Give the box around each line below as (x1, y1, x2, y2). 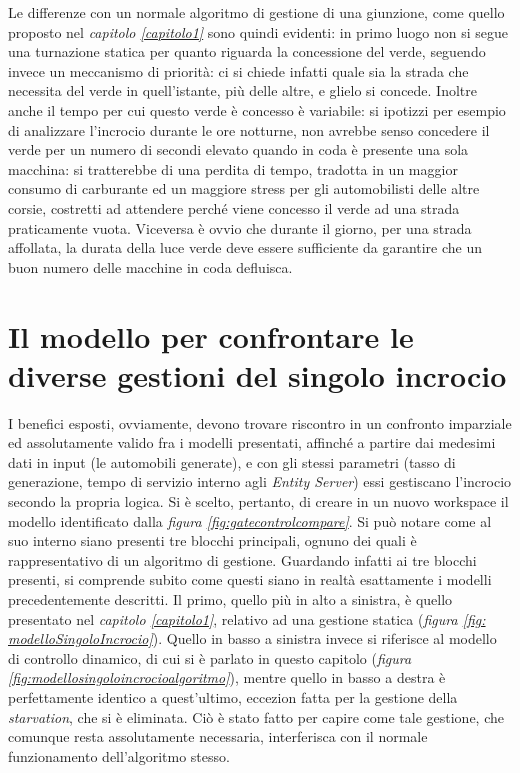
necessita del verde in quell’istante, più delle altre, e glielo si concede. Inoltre (8, 80, 477, 101)
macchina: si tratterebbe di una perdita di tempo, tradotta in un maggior (8, 158, 458, 179)
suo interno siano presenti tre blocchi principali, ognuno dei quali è (8, 530, 417, 551)
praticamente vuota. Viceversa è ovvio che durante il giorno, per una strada (8, 217, 472, 238)
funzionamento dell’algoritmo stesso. (8, 745, 230, 766)
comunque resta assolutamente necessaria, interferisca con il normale (8, 726, 428, 747)
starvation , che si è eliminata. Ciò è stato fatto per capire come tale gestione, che (8, 706, 504, 727)
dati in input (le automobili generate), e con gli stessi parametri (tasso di (8, 451, 456, 472)
